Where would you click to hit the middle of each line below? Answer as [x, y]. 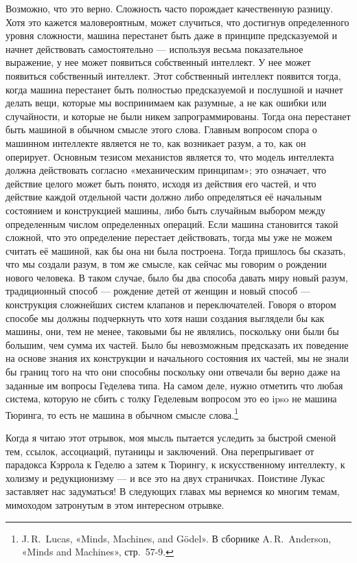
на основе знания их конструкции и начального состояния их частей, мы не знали [177, 358]
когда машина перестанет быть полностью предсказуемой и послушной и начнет [174, 89]
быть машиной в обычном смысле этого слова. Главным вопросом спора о [161, 129]
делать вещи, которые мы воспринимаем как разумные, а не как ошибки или [166, 103]
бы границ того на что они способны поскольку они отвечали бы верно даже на [173, 372]
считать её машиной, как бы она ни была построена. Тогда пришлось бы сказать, [176, 250]
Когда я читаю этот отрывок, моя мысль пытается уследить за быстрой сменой [171, 438]
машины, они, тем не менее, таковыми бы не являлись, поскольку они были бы [172, 331]
